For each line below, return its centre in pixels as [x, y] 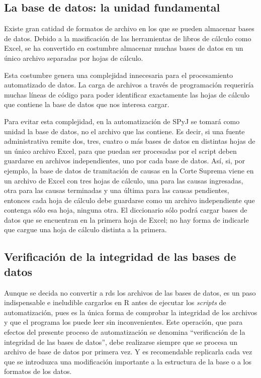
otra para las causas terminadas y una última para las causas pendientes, [117, 190]
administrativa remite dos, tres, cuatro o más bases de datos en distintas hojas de [130, 141]
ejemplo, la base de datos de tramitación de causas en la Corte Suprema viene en [129, 170]
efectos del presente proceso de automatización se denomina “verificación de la [125, 332]
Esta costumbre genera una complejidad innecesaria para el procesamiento [118, 75]
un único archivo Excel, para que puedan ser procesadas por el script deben [120, 151]
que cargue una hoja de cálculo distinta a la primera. [85, 229]
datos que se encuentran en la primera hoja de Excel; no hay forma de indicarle [126, 219]
